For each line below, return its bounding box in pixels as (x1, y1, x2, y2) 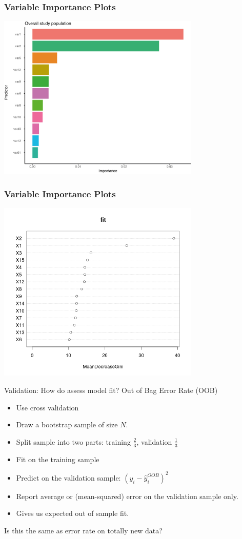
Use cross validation (16, 402, 79, 412)
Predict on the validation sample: (16, 472, 121, 483)
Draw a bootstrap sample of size (16, 419, 118, 430)
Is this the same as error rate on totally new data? (4, 525, 163, 535)
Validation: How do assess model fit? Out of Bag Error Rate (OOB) (4, 385, 218, 396)
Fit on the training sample (16, 453, 99, 464)
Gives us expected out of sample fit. (16, 508, 129, 519)
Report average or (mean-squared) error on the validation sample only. (16, 490, 238, 501)
